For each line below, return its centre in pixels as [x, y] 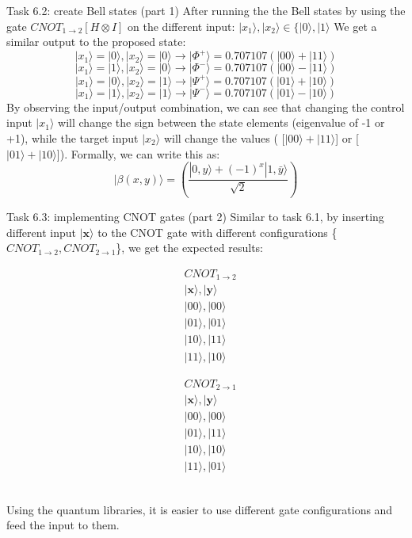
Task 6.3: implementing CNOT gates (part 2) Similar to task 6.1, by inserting [195, 217]
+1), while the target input [72, 137]
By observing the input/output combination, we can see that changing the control [206, 107]
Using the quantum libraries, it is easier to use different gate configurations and [200, 509]
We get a [355, 26]
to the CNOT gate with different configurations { [217, 232]
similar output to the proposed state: [96, 42]
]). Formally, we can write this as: [138, 153]
